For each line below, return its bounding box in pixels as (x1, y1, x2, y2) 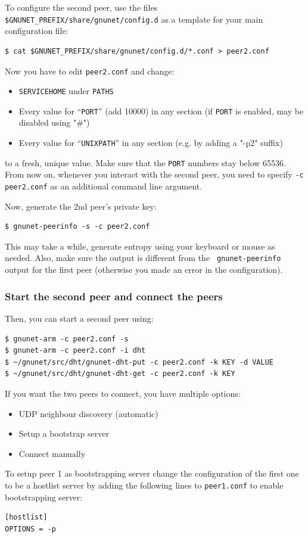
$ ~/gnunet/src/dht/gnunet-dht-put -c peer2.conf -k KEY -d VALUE (5, 357, 274, 366)
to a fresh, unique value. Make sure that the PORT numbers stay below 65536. (5, 156, 286, 169)
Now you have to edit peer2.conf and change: (5, 64, 175, 77)
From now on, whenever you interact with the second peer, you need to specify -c (5, 168, 304, 181)
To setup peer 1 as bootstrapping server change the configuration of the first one (5, 467, 299, 480)
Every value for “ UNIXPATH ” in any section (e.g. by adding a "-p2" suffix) (18, 136, 283, 149)
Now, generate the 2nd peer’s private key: (5, 200, 157, 212)
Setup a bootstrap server (18, 427, 109, 440)
